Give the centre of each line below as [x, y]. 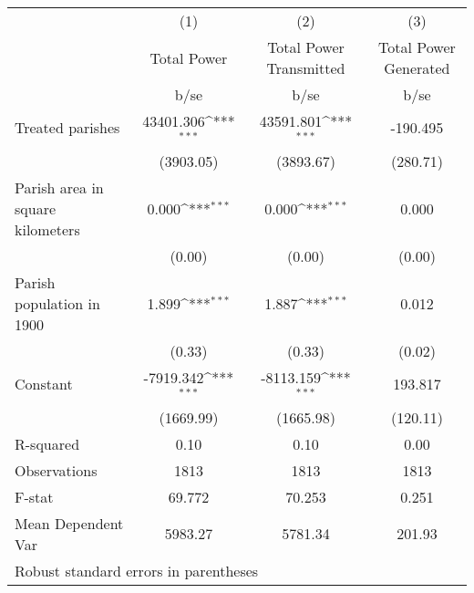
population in [57, 303]
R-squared [47, 443]
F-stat [34, 496]
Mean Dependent [69, 523]
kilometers [47, 229]
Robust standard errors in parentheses [137, 570]
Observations [56, 470]
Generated [417, 68]
